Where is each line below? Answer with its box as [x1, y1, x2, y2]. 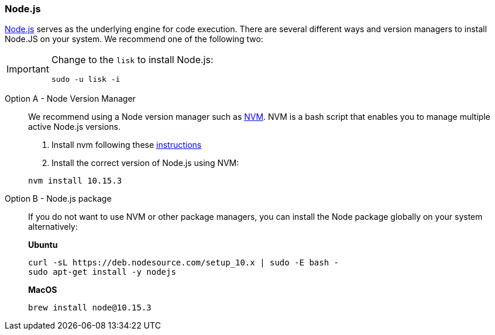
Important [6, 63, 49, 75]
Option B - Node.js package [5, 194, 112, 204]
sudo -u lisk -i [51, 75, 121, 84]
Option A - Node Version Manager [5, 94, 136, 104]
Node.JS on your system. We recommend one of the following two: [5, 34, 263, 44]
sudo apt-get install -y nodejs [28, 267, 176, 277]
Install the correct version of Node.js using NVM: [51, 158, 239, 168]
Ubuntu [28, 240, 58, 250]
